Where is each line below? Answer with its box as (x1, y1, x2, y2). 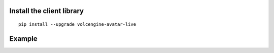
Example (9, 34, 38, 43)
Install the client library (9, 7, 84, 15)
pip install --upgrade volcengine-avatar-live (18, 22, 136, 27)
